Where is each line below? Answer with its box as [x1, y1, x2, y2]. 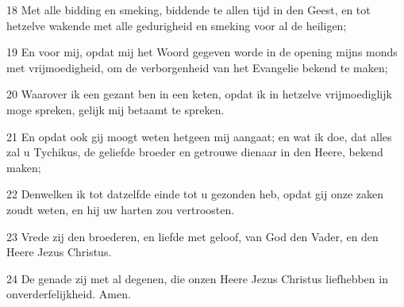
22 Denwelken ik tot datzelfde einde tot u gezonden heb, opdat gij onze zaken [6, 186, 384, 202]
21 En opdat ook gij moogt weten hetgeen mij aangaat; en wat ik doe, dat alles [6, 128, 392, 144]
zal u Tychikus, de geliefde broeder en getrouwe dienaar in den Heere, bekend [6, 144, 383, 160]
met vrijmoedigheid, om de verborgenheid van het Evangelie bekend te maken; [6, 59, 388, 75]
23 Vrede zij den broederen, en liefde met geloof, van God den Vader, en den [6, 228, 379, 244]
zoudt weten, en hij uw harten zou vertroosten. [6, 201, 235, 217]
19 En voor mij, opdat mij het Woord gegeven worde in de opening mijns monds [6, 44, 398, 60]
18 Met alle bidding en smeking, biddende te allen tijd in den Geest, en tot [6, 2, 371, 17]
